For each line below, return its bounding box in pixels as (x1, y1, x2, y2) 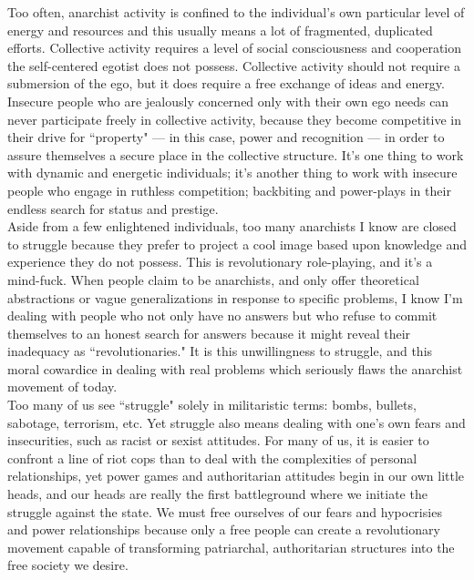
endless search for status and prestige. (7, 198, 219, 218)
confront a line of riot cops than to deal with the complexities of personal (7, 448, 417, 467)
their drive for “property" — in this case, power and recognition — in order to (7, 127, 445, 147)
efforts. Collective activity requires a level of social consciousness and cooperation (7, 38, 462, 57)
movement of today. (7, 377, 118, 396)
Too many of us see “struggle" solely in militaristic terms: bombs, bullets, (7, 395, 417, 414)
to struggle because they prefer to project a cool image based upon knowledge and (7, 234, 467, 253)
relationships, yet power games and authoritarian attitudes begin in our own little (7, 466, 465, 485)
